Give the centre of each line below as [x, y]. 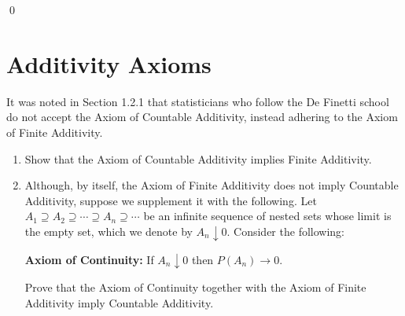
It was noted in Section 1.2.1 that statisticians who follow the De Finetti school [198, 101]
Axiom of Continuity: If [89, 259]
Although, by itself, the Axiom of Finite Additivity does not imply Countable [212, 185]
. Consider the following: [285, 231]
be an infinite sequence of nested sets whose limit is [267, 216]
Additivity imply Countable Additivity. [119, 302]
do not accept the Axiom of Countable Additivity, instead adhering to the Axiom [202, 117]
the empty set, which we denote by [109, 231]
